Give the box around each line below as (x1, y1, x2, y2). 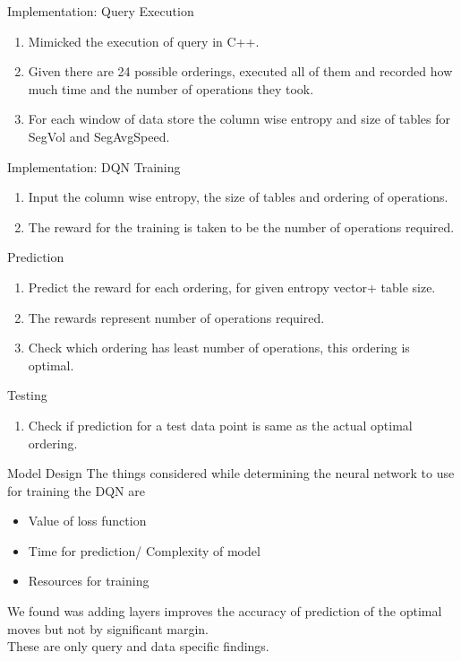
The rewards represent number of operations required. (28, 308, 325, 326)
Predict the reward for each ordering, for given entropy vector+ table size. (28, 277, 436, 296)
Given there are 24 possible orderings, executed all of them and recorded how (28, 62, 453, 81)
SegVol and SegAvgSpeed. (28, 126, 170, 145)
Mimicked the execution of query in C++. (28, 31, 260, 50)
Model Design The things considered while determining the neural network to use (7, 464, 455, 483)
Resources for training (28, 571, 149, 590)
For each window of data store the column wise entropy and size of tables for (28, 109, 450, 128)
